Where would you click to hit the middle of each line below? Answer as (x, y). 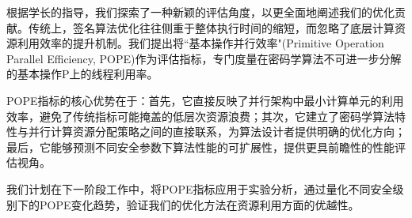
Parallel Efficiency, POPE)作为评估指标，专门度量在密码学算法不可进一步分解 (204, 58)
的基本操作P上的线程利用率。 (82, 74)
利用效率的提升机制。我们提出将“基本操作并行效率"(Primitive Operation (200, 43)
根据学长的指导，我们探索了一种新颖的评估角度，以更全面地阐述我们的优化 (200, 12)
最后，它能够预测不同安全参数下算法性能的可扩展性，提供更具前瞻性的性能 (200, 147)
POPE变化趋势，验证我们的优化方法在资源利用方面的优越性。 (199, 204)
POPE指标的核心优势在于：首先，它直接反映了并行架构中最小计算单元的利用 (205, 100)
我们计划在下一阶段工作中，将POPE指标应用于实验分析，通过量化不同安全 (200, 188)
